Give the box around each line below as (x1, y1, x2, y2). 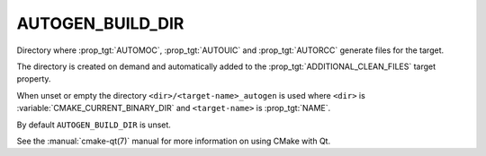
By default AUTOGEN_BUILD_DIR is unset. (16, 119, 171, 130)
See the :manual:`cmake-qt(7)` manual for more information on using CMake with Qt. (16, 135, 331, 146)
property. (16, 74, 51, 84)
